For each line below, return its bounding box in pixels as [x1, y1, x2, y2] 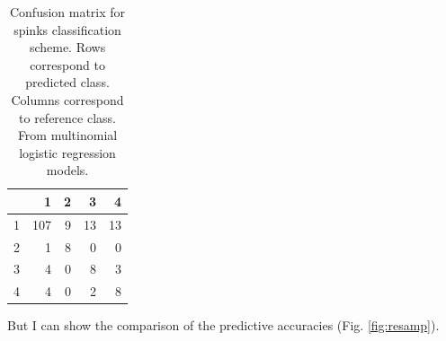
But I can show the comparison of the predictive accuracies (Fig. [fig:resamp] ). [7, 316, 440, 335]
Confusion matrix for [9, 3, 126, 21]
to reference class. [19, 108, 116, 127]
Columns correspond [11, 90, 124, 109]
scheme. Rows [29, 38, 106, 57]
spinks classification [13, 20, 121, 39]
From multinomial [17, 126, 118, 144]
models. [46, 161, 89, 179]
